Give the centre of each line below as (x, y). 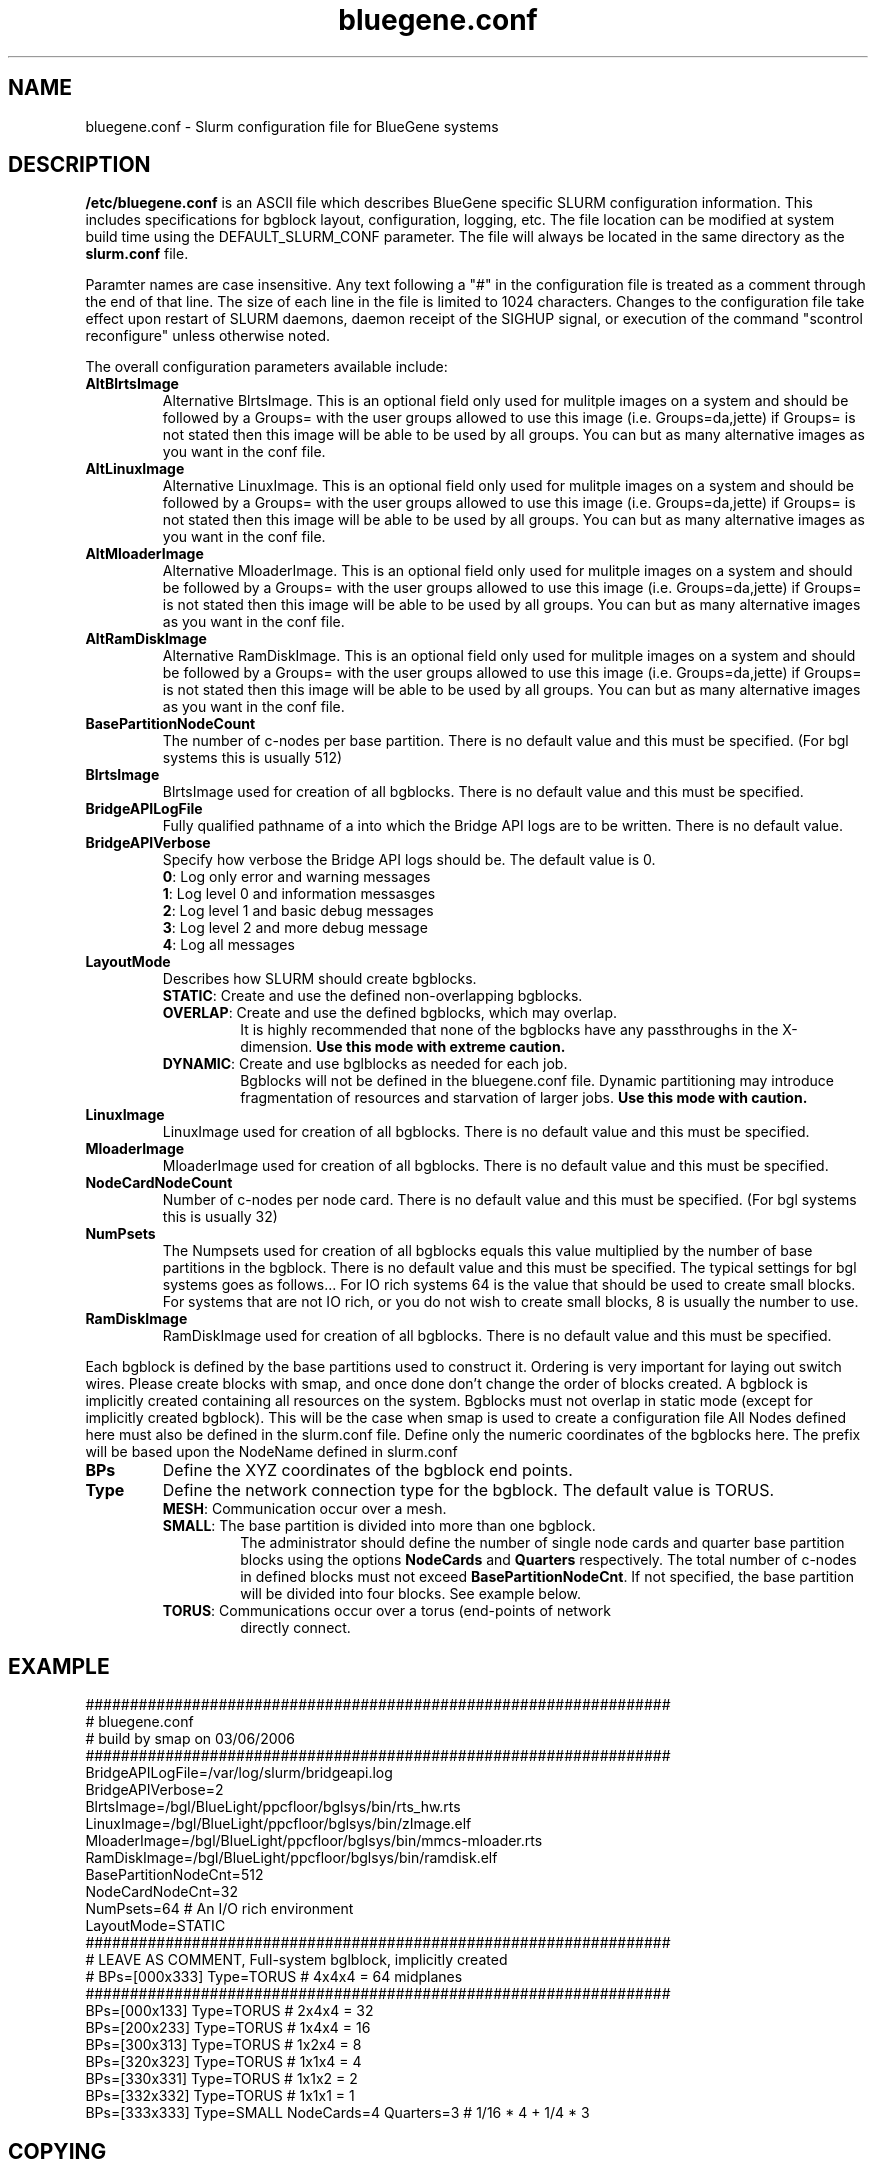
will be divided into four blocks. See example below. (411, 1594)
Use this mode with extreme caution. (441, 1047)
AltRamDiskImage (146, 639)
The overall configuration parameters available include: (266, 367)
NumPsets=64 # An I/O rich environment (219, 1909)
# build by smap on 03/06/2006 (190, 1739)
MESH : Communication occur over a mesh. (304, 1509)
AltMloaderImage (144, 554)
